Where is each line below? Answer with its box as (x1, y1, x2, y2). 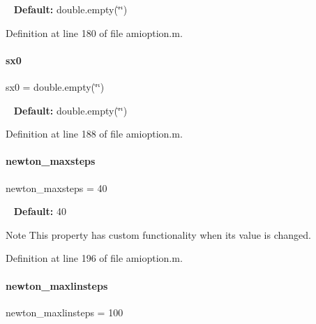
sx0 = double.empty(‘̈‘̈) (6, 79, 105, 94)
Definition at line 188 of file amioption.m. (6, 126, 183, 141)
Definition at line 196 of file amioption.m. (6, 251, 183, 265)
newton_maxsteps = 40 (6, 180, 107, 195)
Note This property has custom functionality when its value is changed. (6, 227, 311, 242)
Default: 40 (13, 204, 66, 219)
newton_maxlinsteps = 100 (6, 304, 123, 319)
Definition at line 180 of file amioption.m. (6, 25, 183, 40)
